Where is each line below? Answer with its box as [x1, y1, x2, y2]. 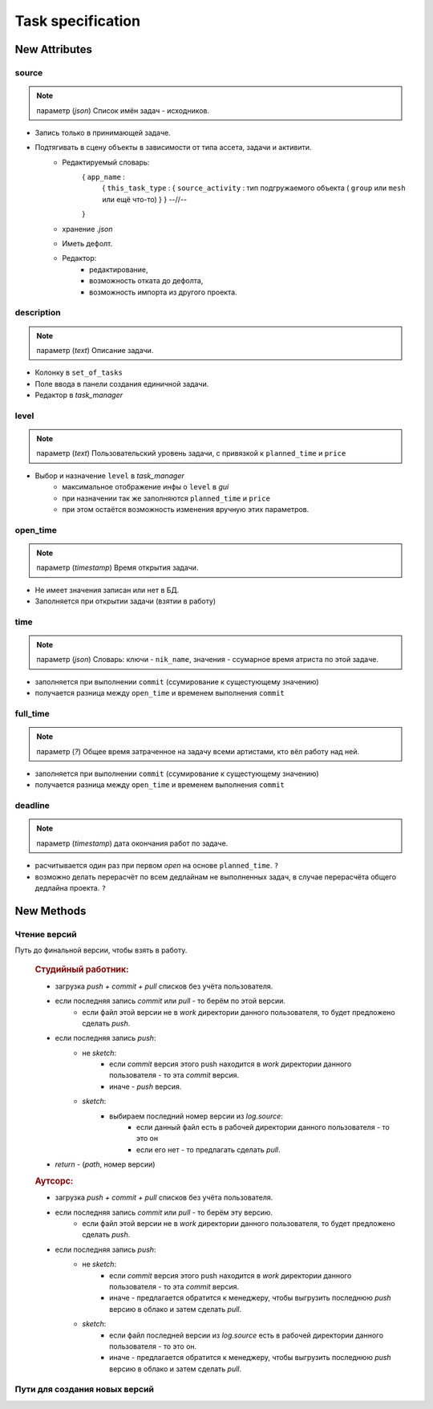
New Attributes [14, 43, 92, 56]
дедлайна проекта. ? [34, 883, 107, 892]
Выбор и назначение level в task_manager [34, 470, 184, 481]
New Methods [14, 903, 87, 918]
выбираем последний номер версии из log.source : [109, 1111, 284, 1121]
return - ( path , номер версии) [55, 1159, 156, 1169]
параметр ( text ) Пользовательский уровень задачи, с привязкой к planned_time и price [36, 449, 346, 458]
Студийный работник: [34, 964, 129, 975]
